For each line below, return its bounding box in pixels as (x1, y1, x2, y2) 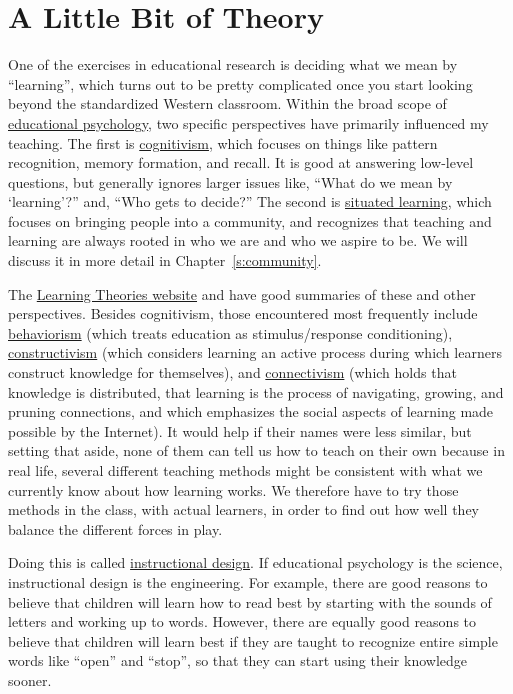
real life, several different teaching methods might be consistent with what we (8, 460, 483, 480)
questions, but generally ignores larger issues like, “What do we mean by (8, 171, 453, 192)
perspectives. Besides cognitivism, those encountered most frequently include (8, 303, 478, 324)
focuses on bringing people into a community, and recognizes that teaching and (8, 210, 492, 231)
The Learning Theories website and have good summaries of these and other (8, 283, 476, 304)
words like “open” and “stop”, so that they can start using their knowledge (8, 650, 467, 671)
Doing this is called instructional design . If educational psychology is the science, (8, 552, 503, 573)
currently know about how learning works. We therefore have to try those (8, 479, 459, 500)
